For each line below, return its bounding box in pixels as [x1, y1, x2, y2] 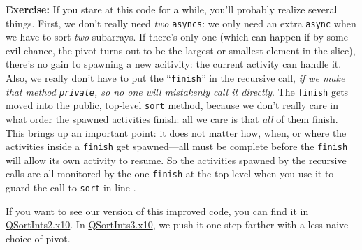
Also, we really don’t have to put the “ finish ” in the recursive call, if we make [6, 71, 345, 85]
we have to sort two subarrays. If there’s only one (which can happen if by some [6, 29, 348, 44]
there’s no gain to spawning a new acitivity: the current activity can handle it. [6, 57, 342, 71]
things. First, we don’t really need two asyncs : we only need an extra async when [6, 15, 356, 30]
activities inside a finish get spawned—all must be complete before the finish [6, 139, 348, 154]
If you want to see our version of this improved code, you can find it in [6, 203, 309, 218]
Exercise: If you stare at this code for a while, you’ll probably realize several [6, 2, 338, 16]
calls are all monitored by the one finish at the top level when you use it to [6, 166, 334, 181]
